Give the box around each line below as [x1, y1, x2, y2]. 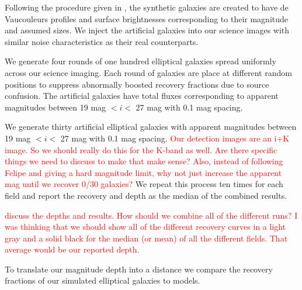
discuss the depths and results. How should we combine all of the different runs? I [5, 209, 298, 221]
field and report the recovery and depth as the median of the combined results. [5, 189, 287, 201]
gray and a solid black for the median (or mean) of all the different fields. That [5, 232, 288, 244]
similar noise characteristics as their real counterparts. [5, 35, 199, 47]
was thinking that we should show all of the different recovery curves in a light [5, 220, 286, 233]
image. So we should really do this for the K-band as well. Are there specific [5, 143, 277, 156]
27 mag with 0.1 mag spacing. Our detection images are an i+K [60, 132, 290, 144]
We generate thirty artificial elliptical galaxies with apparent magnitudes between [5, 120, 297, 133]
